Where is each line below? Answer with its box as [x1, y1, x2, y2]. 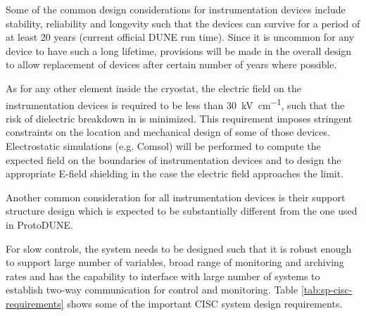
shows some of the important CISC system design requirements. [67, 296, 343, 310]
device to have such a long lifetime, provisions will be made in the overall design [6, 43, 352, 58]
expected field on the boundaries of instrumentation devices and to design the [6, 152, 341, 167]
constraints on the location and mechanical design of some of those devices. [6, 125, 330, 139]
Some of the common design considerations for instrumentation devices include [6, 2, 346, 16]
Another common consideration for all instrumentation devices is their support [6, 189, 346, 204]
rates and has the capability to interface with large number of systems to [6, 268, 320, 283]
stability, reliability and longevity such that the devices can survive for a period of [6, 15, 360, 30]
